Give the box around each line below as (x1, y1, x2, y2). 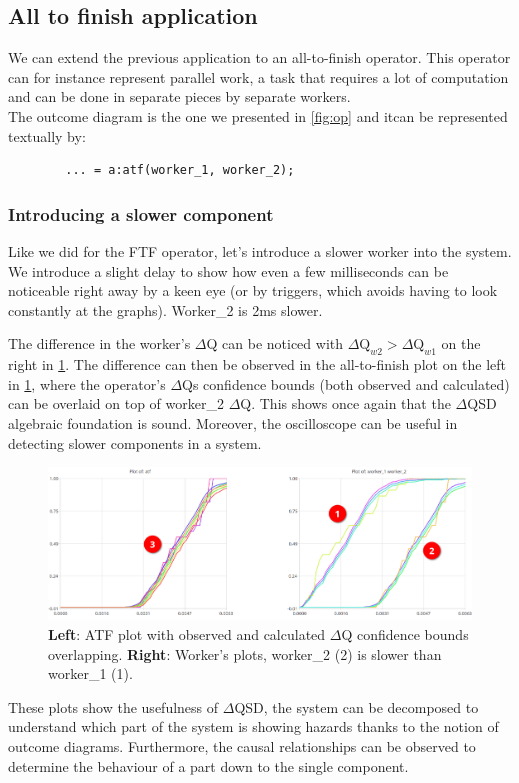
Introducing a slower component (8, 201, 274, 226)
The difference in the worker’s (8, 333, 191, 354)
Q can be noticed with (206, 333, 344, 354)
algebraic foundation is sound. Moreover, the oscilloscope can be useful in (8, 412, 458, 433)
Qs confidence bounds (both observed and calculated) (182, 373, 510, 394)
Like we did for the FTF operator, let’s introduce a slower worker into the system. (8, 240, 512, 261)
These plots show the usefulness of (8, 696, 219, 717)
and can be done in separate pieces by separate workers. (8, 86, 351, 107)
